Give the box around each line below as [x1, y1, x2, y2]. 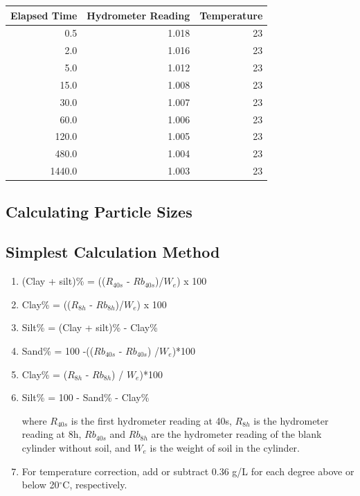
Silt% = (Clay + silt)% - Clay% [21, 320, 158, 335]
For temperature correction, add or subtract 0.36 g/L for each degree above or [21, 463, 354, 478]
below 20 [21, 477, 60, 492]
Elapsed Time [10, 8, 78, 22]
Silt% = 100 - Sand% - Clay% [21, 390, 150, 405]
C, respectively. [62, 477, 127, 492]
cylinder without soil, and [21, 440, 131, 454]
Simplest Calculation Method [6, 241, 220, 263]
